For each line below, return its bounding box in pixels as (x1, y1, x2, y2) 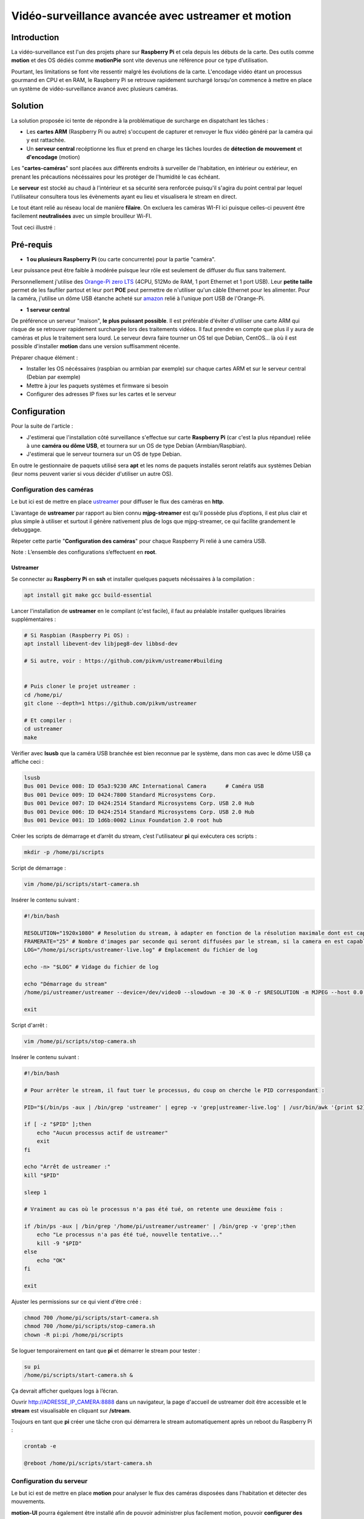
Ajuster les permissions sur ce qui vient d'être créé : (11, 1298, 142, 1305)
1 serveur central (26, 306, 70, 313)
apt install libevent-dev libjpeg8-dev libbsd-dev (24, 640, 178, 647)
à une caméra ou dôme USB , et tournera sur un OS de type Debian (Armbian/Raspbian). (26, 442, 247, 449)
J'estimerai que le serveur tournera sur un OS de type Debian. (26, 450, 182, 458)
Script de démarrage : (11, 864, 66, 871)
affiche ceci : (11, 758, 44, 765)
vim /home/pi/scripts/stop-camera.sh (24, 1038, 136, 1045)
